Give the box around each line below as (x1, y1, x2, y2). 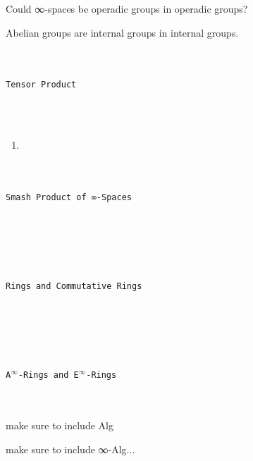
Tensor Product (6, 80, 77, 90)
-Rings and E (18, 370, 79, 381)
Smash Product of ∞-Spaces (6, 192, 132, 202)
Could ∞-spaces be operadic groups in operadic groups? (6, 1, 248, 16)
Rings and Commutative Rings (6, 281, 142, 292)
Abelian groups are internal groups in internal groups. (6, 25, 239, 39)
